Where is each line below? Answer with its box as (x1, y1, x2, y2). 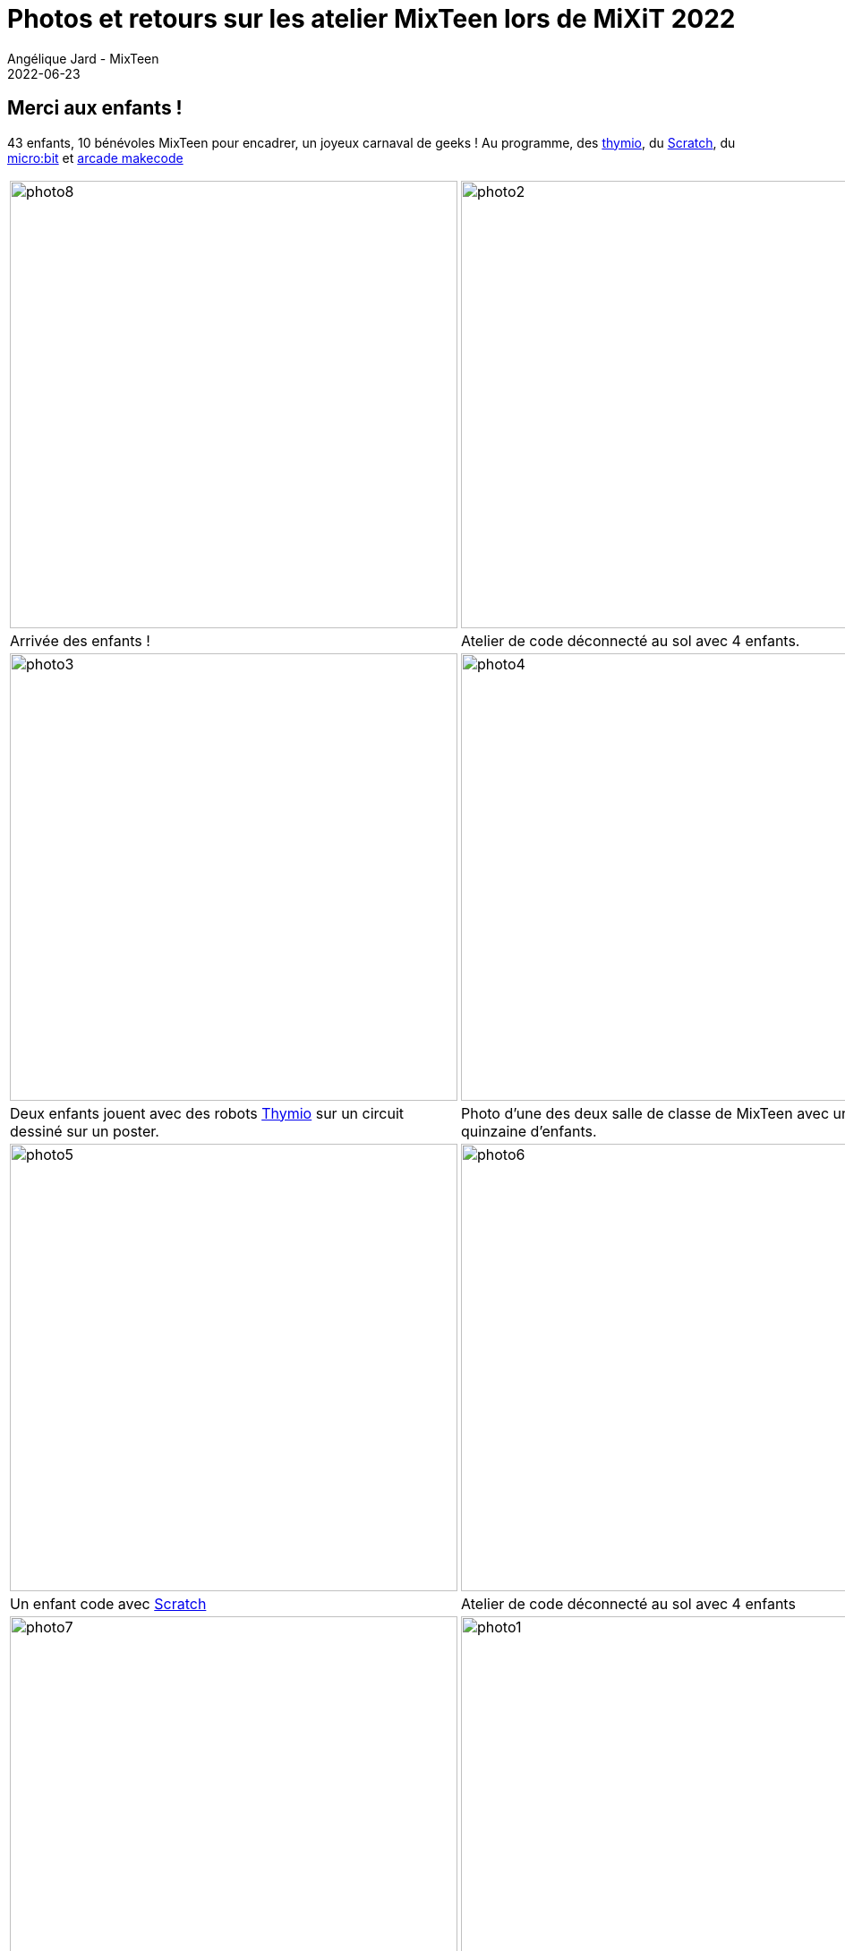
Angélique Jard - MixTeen (7, 50, 159, 66)
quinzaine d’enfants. (461, 1121, 597, 1140)
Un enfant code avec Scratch (10, 1594, 207, 1613)
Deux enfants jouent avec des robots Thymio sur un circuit (10, 1103, 405, 1122)
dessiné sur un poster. (10, 1121, 159, 1140)
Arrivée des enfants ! (10, 631, 150, 650)
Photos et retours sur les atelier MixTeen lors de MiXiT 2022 (7, 4, 736, 34)
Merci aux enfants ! (7, 97, 183, 120)
